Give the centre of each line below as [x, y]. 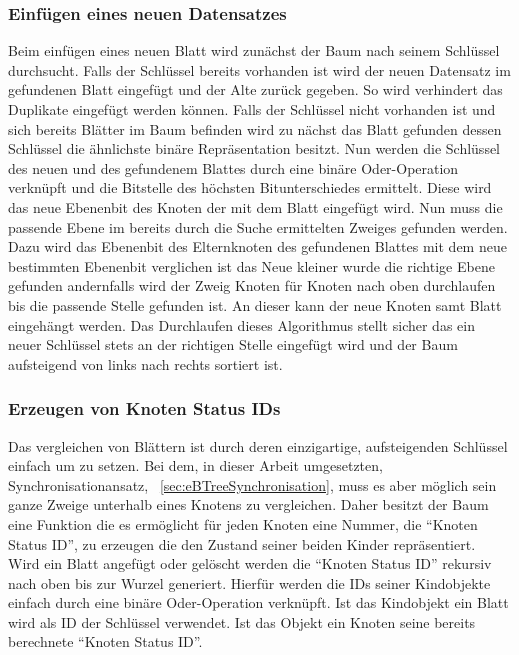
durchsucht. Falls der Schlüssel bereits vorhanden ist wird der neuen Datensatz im [259, 69]
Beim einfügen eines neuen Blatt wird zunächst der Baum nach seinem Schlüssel [254, 50]
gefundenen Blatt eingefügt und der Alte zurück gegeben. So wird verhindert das [255, 89]
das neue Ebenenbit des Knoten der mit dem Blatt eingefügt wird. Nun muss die [255, 206]
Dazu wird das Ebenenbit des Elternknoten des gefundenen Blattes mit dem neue [257, 246]
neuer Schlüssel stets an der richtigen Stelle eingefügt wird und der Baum [233, 344]
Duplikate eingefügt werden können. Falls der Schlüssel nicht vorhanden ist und [252, 109]
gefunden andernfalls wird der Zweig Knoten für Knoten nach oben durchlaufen [252, 285]
